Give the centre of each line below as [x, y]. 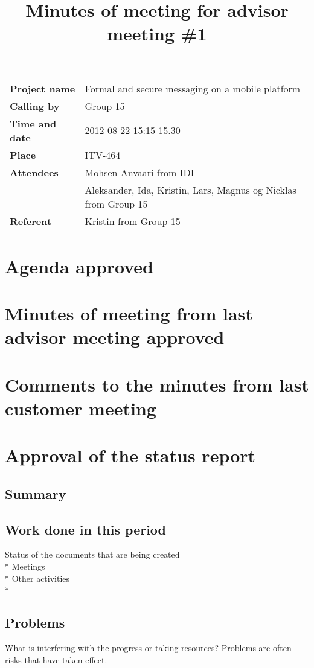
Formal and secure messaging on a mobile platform [193, 88]
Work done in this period [86, 529]
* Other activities [37, 578]
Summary [36, 493]
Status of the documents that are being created [92, 554]
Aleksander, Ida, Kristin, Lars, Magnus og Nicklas [191, 189]
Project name [43, 88]
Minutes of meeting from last [129, 313]
